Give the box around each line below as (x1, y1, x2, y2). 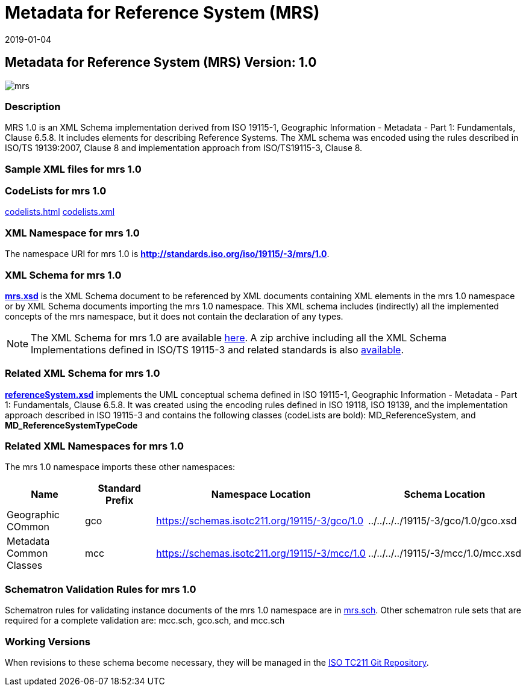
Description (5, 100, 61, 113)
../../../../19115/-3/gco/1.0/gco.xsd (368, 515, 517, 527)
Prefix (105, 494, 134, 507)
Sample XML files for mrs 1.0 (5, 163, 142, 175)
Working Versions (5, 635, 91, 648)
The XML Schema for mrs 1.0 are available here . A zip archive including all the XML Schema (31, 331, 446, 344)
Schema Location (404, 488, 486, 501)
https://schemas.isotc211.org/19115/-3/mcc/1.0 (156, 547, 366, 560)
